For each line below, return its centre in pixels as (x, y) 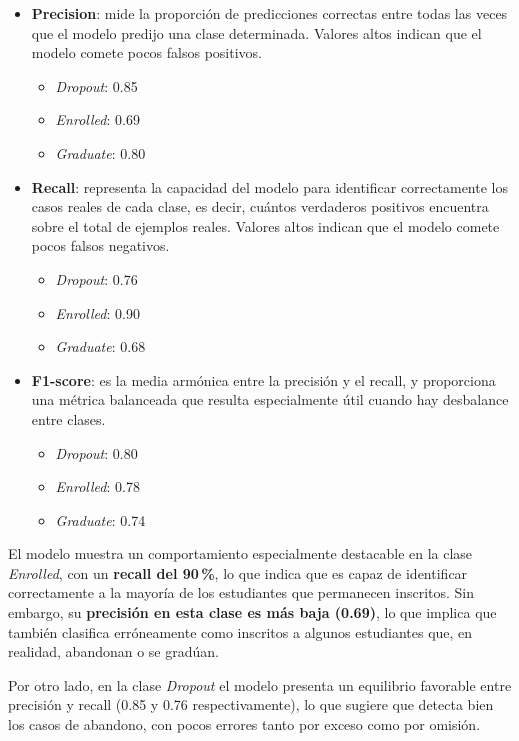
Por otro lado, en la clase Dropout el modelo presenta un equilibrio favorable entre (260, 684)
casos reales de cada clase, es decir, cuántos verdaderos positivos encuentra (260, 206)
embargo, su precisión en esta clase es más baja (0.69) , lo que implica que (252, 612)
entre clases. (68, 418)
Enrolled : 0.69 (97, 119)
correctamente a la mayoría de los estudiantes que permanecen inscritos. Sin (241, 592)
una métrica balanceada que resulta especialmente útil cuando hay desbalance (270, 399)
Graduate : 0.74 (100, 519)
